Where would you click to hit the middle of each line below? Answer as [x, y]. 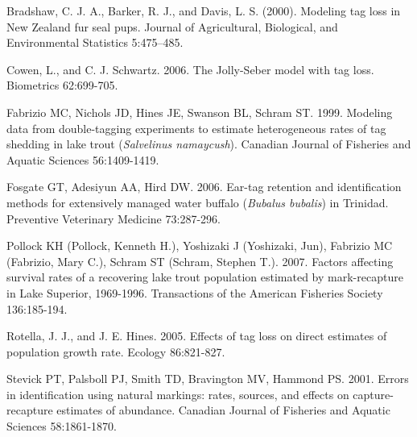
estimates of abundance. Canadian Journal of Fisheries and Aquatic [223, 410]
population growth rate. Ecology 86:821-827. [116, 351]
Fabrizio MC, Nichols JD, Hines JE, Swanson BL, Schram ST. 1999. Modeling [200, 112]
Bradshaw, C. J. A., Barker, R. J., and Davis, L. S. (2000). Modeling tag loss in [204, 10]
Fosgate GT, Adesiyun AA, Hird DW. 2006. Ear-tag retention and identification [204, 187]
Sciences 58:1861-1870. [62, 426]
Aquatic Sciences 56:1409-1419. [83, 159]
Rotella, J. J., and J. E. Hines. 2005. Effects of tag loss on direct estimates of [197, 336]
